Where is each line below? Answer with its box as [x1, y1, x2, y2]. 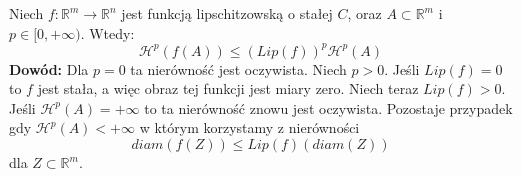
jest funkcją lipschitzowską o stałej [121, 3, 333, 23]
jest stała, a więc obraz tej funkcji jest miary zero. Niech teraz [37, 78, 419, 99]
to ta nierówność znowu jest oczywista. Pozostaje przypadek [144, 97, 513, 118]
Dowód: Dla [9, 58, 89, 79]
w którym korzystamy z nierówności [139, 117, 360, 138]
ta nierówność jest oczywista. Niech [130, 58, 347, 79]
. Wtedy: [80, 22, 135, 43]
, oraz [347, 3, 382, 23]
